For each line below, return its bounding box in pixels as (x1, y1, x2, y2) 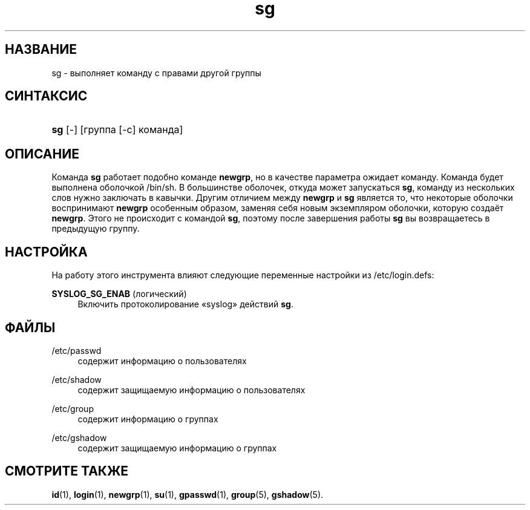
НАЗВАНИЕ (5, 42, 77, 57)
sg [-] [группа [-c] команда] (51, 123, 183, 136)
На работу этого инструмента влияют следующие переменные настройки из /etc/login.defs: (51, 270, 434, 281)
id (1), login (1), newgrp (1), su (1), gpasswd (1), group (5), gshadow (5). (51, 489, 324, 500)
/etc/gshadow (51, 432, 107, 443)
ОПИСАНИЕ (5, 146, 79, 162)
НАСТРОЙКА (5, 244, 88, 260)
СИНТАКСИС (5, 88, 88, 104)
